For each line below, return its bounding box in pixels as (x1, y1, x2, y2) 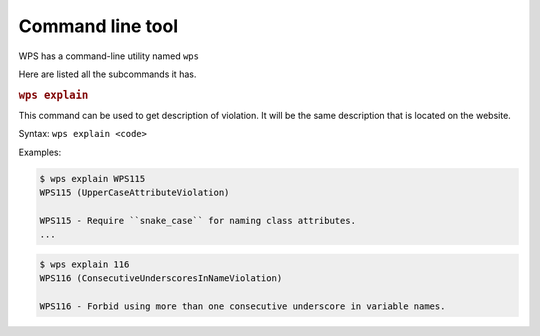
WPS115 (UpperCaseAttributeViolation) (39, 187, 230, 199)
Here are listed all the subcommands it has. (18, 68, 197, 80)
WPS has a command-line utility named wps (18, 50, 200, 62)
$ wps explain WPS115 (39, 173, 146, 184)
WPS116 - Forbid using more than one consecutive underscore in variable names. (39, 301, 446, 312)
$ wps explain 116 (39, 258, 130, 270)
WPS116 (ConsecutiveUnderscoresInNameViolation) (39, 273, 283, 284)
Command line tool (18, 15, 179, 37)
